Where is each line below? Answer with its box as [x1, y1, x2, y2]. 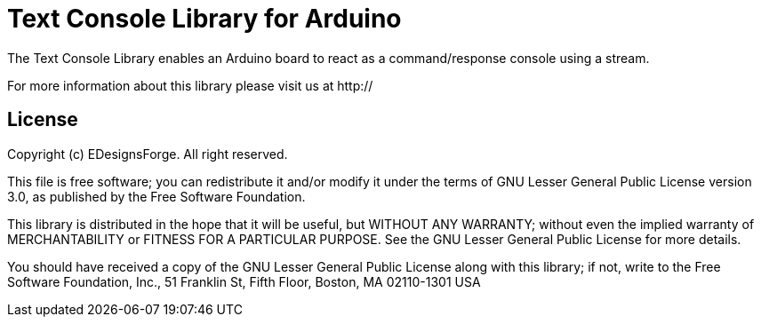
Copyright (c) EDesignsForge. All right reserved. [7, 146, 288, 162]
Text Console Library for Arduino [7, 4, 402, 34]
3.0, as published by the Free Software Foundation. [7, 188, 306, 204]
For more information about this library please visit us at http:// [7, 77, 373, 93]
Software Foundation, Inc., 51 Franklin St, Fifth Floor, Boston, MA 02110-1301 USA [7, 273, 481, 289]
